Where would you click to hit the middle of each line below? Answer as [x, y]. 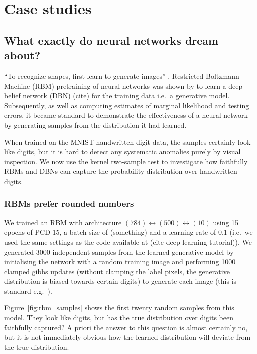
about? [22, 55]
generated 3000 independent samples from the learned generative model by [119, 251]
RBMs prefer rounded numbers [69, 203]
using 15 [226, 222]
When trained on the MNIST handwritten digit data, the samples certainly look [127, 142]
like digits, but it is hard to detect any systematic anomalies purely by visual [122, 152]
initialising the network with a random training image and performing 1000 [120, 261]
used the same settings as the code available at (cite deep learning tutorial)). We [128, 241]
